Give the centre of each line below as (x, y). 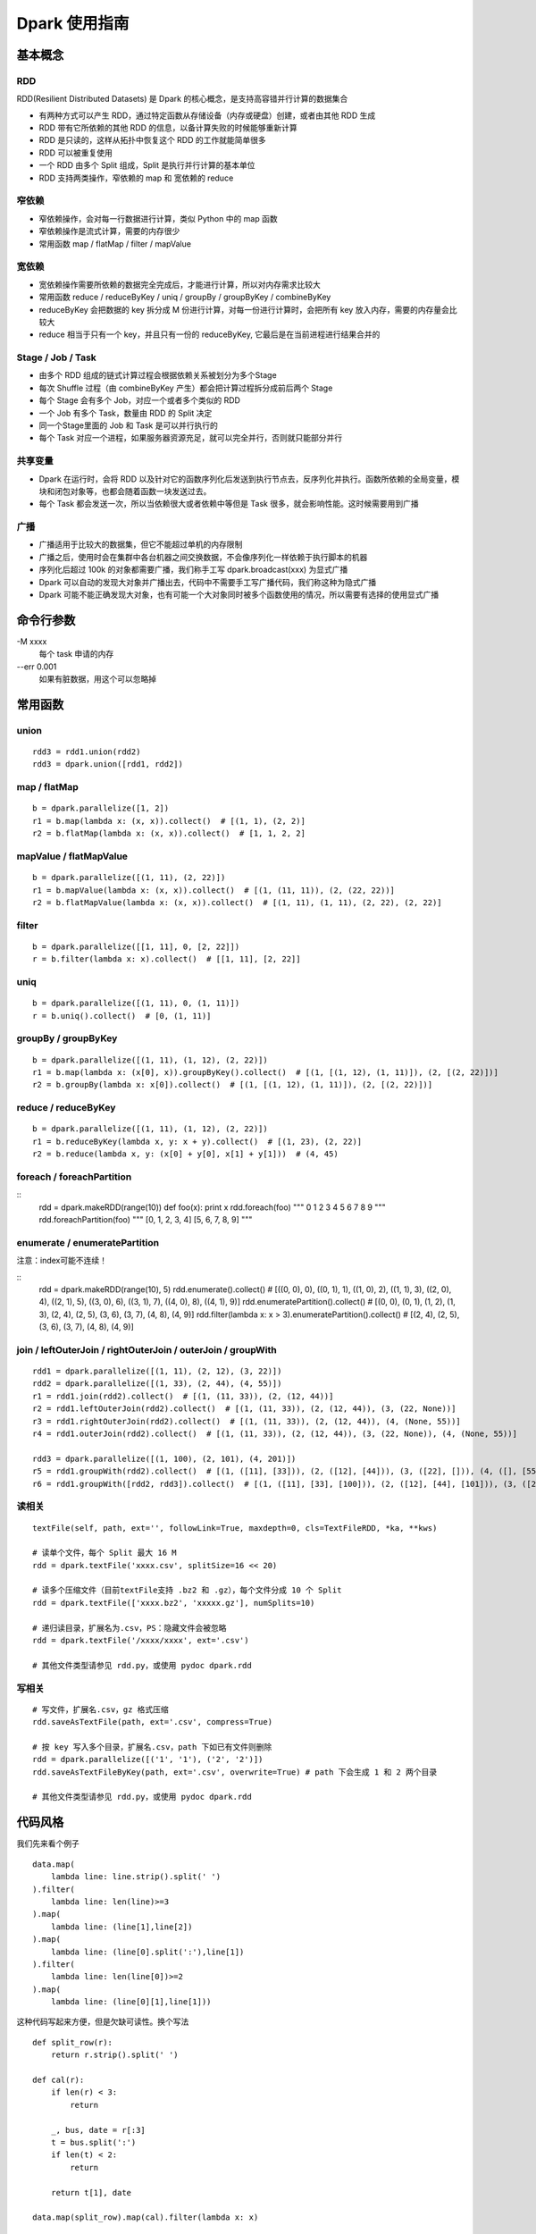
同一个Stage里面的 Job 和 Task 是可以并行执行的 (128, 425)
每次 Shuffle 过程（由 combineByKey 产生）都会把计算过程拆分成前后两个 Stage (186, 388)
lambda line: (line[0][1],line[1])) (131, 2002)
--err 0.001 (37, 667)
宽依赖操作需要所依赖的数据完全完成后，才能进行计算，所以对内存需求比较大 (180, 284)
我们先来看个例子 (48, 1843)
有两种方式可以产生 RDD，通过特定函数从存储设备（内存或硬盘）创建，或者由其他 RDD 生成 (207, 115)
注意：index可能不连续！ (62, 1261)
